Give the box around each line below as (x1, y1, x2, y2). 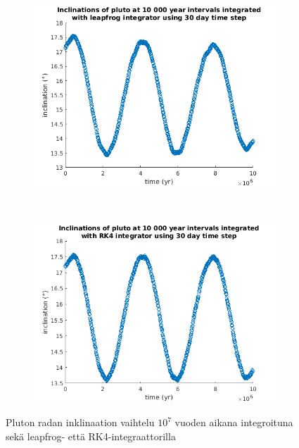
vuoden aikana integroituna (174, 415, 293, 430)
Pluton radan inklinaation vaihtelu (6, 415, 155, 430)
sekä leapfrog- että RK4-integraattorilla (6, 428, 176, 443)
